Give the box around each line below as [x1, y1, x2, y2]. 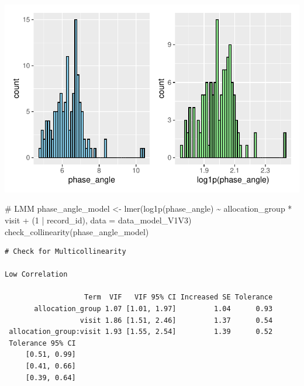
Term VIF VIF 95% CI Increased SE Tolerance [84, 293, 273, 302]
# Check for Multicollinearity [5, 247, 126, 256]
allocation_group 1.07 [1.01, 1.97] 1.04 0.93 [34, 305, 273, 313]
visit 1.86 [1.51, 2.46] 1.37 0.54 [80, 316, 273, 325]
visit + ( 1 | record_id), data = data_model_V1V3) [5, 213, 192, 226]
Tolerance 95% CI [9, 339, 76, 347]
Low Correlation [5, 270, 68, 279]
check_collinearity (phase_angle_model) [5, 225, 149, 237]
